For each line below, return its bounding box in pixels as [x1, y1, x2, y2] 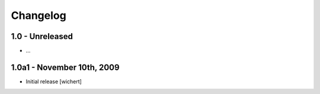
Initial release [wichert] [25, 77, 82, 85]
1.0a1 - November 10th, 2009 [11, 62, 120, 72]
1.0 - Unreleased [11, 31, 73, 41]
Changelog [11, 9, 66, 22]
